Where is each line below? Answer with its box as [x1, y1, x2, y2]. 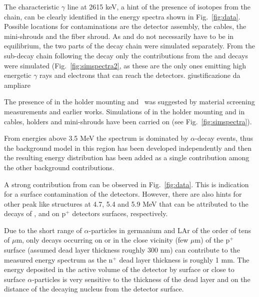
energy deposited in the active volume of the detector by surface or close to [4, 264, 234, 275]
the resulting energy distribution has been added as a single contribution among [4, 152, 249, 163]
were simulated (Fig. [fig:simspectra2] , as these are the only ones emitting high [4, 60, 246, 70]
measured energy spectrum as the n [4, 254, 113, 265]
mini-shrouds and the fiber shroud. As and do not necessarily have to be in [4, 30, 234, 41]
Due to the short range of [4, 225, 82, 235]
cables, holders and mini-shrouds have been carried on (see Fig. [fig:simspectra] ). [4, 116, 252, 126]
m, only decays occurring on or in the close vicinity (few [16, 235, 188, 245]
